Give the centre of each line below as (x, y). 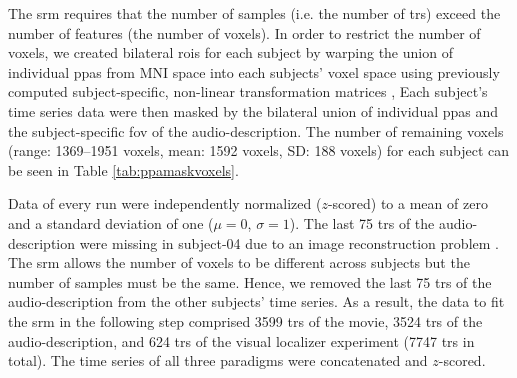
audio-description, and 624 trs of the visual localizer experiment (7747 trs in (241, 340)
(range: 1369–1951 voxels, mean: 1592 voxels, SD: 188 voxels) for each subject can (259, 150)
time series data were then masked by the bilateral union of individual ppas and (253, 110)
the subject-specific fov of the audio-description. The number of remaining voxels (256, 130)
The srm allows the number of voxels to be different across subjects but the (239, 262)
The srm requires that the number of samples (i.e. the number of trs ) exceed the (254, 13)
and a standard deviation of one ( (111, 222)
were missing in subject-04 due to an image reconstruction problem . (289, 242)
